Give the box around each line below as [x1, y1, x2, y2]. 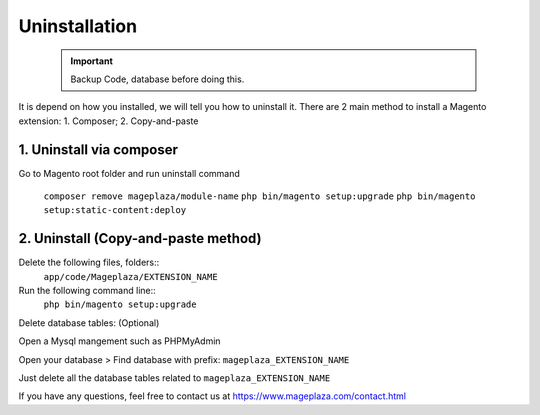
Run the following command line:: [18, 285, 157, 297]
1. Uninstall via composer [18, 141, 179, 158]
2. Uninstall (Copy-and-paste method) [18, 230, 262, 247]
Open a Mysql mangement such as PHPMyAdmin [18, 335, 221, 347]
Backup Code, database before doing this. [70, 73, 245, 85]
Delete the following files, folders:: [18, 256, 160, 269]
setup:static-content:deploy [43, 205, 187, 216]
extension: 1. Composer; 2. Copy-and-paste [18, 115, 199, 127]
